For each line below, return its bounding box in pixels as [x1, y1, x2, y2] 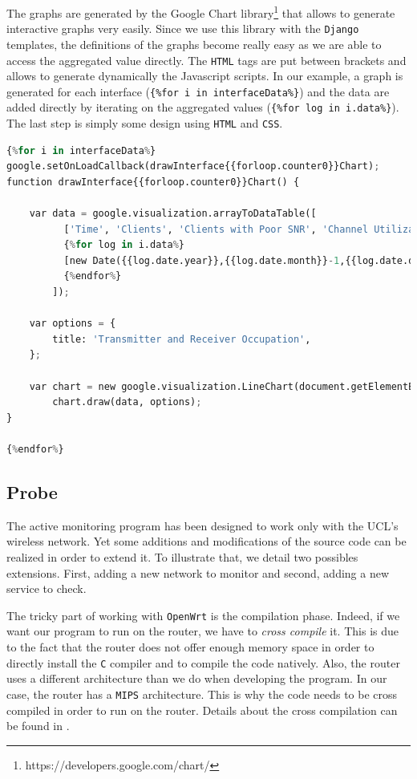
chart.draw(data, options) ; [52, 396, 202, 408]
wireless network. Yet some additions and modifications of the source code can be [6, 533, 407, 550]
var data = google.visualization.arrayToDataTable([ [29, 208, 317, 220]
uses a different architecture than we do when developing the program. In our [6, 670, 387, 687]
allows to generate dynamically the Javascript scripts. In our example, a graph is [6, 67, 403, 84]
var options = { [29, 318, 116, 330]
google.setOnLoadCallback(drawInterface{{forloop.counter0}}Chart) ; [6, 160, 380, 172]
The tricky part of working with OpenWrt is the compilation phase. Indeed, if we [6, 607, 400, 623]
